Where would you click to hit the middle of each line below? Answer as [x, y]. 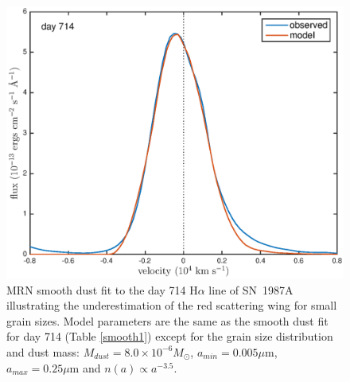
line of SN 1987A [251, 289]
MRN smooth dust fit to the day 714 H [102, 289]
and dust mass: [43, 351]
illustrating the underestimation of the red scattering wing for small [172, 305]
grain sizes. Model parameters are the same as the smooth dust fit [167, 320]
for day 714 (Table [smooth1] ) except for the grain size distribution [170, 336]
